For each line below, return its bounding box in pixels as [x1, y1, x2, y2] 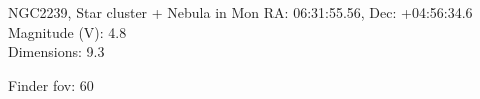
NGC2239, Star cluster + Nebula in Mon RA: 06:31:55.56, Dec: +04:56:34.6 [8, 2, 473, 22]
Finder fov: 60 [8, 74, 94, 95]
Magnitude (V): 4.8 [8, 21, 127, 42]
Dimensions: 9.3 [8, 41, 105, 62]
